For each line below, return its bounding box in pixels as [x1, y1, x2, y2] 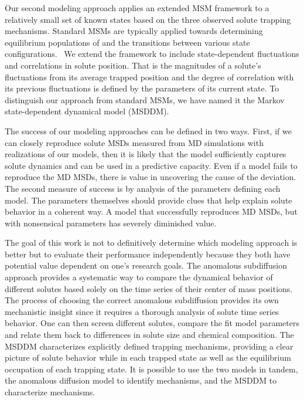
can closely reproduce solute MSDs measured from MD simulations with [5, 136, 264, 148]
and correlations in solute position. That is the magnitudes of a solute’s [5, 59, 261, 71]
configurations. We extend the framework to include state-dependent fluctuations [5, 48, 299, 60]
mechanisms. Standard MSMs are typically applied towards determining [5, 25, 263, 37]
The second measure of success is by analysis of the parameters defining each [5, 182, 281, 194]
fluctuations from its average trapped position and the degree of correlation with [5, 70, 294, 83]
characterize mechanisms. [5, 386, 95, 398]
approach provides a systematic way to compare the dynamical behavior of [5, 271, 273, 283]
